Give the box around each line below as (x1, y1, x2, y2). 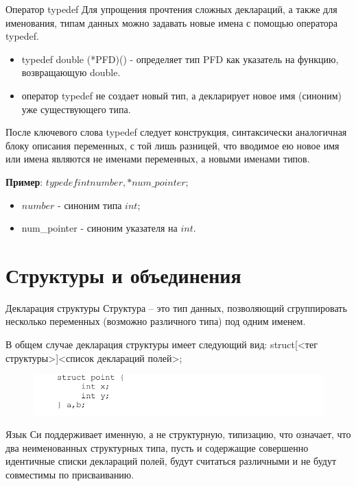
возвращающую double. (21, 65, 121, 80)
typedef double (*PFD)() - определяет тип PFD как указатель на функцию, (21, 51, 339, 66)
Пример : (5, 174, 43, 189)
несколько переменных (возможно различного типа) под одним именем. (5, 314, 306, 328)
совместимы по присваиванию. (5, 467, 134, 482)
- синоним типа (58, 197, 122, 212)
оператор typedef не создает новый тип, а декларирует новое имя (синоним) (21, 88, 342, 102)
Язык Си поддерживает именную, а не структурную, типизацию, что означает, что (5, 427, 351, 441)
